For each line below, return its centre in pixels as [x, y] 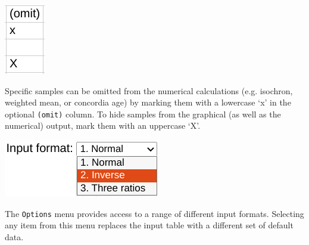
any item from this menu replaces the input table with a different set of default [149, 225]
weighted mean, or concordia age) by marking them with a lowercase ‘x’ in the [148, 102]
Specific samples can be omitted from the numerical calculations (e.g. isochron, [149, 90]
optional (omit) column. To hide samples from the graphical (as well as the [143, 114]
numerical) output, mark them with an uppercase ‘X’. [103, 125]
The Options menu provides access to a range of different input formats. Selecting [154, 213]
